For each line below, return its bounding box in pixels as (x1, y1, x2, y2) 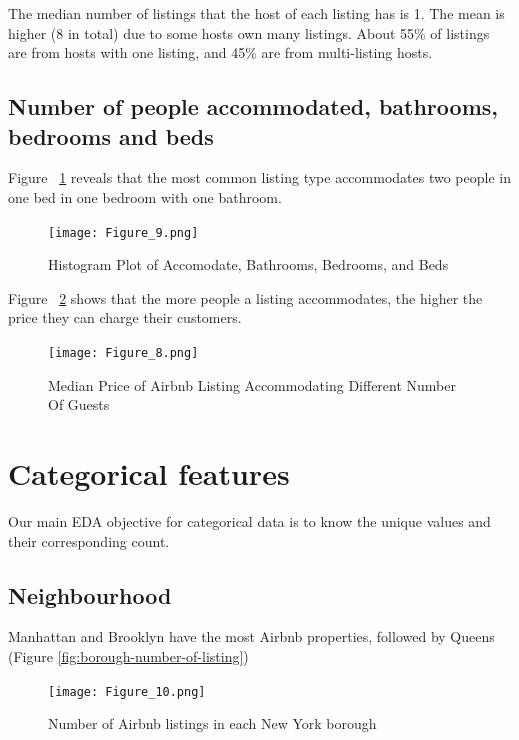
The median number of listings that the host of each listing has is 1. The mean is (8, 3, 505, 23)
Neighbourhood (8, 579, 172, 610)
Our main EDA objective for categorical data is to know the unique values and (8, 510, 491, 531)
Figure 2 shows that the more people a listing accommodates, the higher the (8, 287, 483, 308)
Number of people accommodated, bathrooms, (8, 91, 498, 122)
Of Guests (48, 394, 110, 415)
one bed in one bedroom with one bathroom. (8, 186, 282, 207)
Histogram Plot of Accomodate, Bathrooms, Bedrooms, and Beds (48, 254, 449, 275)
